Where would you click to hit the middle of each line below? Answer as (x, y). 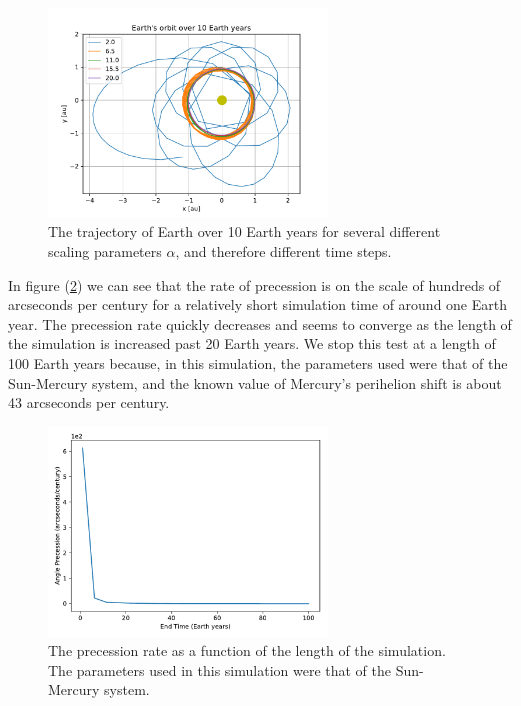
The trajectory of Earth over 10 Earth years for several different (244, 231)
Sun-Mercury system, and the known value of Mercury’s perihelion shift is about (255, 382)
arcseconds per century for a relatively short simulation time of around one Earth (257, 304)
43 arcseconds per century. (89, 402)
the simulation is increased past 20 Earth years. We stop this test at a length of (252, 343)
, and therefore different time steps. (283, 251)
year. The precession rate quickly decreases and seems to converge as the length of (260, 323)
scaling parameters (105, 251)
